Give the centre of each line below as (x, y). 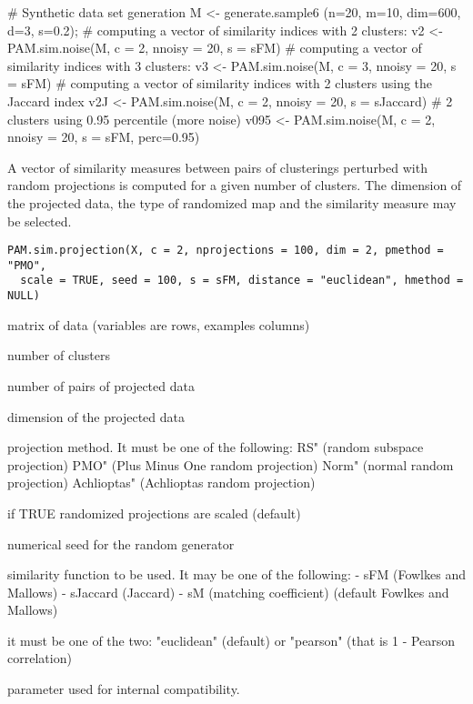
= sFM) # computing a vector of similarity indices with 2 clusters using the (220, 83)
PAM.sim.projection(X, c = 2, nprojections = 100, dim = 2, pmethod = (226, 251)
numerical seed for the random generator (121, 543)
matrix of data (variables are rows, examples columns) (159, 324)
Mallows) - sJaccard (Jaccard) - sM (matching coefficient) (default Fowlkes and (228, 592)
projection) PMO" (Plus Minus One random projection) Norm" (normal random (231, 464)
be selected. (40, 221)
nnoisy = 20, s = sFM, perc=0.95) (104, 137)
